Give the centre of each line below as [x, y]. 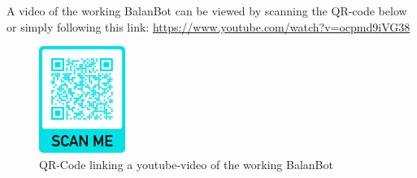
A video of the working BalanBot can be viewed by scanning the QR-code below [207, 11]
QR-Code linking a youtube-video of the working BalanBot [186, 164]
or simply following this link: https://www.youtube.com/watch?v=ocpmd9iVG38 [208, 26]
